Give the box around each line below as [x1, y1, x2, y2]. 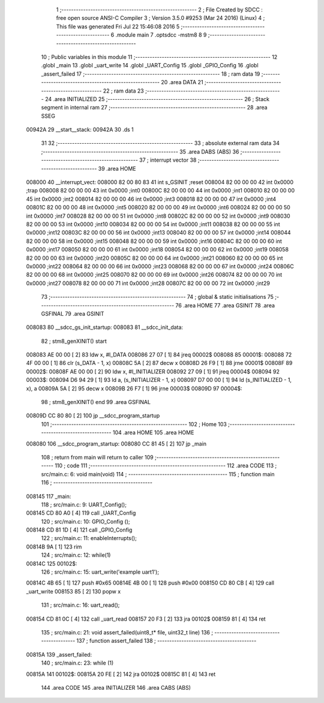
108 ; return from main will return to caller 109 [41, 453, 154, 461]
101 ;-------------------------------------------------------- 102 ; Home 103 [41, 420, 227, 428]
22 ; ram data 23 [103, 87, 144, 94]
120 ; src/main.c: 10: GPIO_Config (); [41, 518, 130, 525]
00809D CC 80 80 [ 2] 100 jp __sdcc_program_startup [26, 412, 160, 419]
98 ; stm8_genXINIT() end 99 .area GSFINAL [41, 399, 151, 406]
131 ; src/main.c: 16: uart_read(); [41, 601, 120, 609]
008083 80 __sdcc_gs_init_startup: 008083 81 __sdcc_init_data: [26, 324, 183, 331]
